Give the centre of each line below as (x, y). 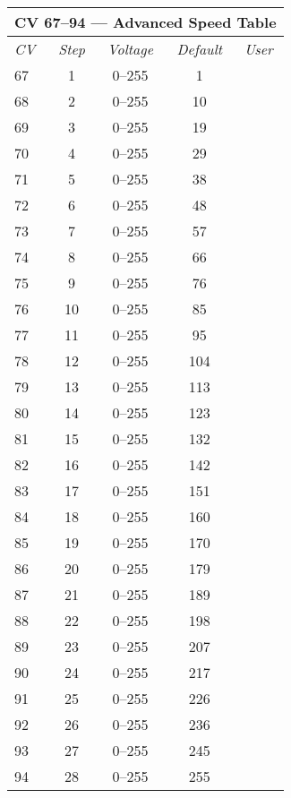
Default (200, 49)
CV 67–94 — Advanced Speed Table (145, 22)
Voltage (130, 49)
